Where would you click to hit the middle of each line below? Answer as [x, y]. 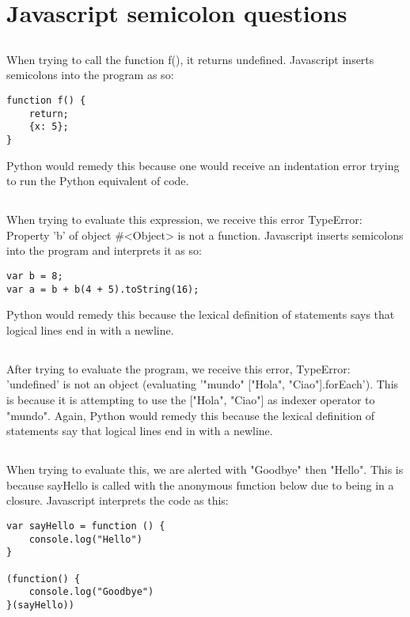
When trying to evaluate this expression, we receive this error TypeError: [184, 220]
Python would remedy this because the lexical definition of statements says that [201, 314]
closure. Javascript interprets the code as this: [118, 500]
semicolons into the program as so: [90, 75]
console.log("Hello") [85, 539]
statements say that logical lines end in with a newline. [140, 431]
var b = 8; [35, 276]
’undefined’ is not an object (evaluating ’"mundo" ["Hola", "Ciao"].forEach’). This [203, 384]
